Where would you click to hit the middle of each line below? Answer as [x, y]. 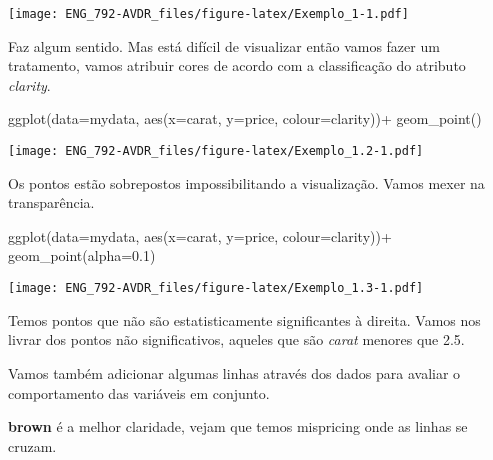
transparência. [51, 202]
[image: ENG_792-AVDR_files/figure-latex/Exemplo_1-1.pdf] [208, 14]
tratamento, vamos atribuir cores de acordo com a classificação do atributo [237, 65]
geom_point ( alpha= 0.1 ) [82, 255]
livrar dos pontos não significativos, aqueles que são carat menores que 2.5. [236, 339]
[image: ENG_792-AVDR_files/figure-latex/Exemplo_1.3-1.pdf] [216, 288]
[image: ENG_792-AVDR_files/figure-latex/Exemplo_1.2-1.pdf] [216, 151]
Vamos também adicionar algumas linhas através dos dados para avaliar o [234, 372]
